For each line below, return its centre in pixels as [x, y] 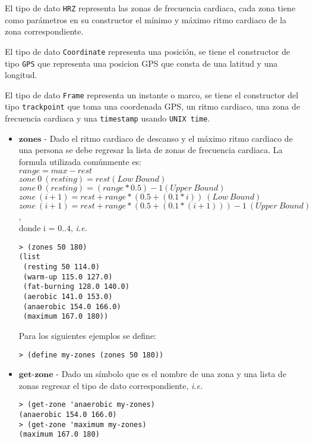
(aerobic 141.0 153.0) [68, 296]
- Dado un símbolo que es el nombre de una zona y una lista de [171, 374]
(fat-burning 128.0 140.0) [76, 287]
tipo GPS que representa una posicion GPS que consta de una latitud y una [141, 63]
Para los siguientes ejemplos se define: [87, 335]
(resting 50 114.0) [61, 267]
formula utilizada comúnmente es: [80, 161]
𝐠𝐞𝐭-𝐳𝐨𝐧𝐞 [36, 375]
